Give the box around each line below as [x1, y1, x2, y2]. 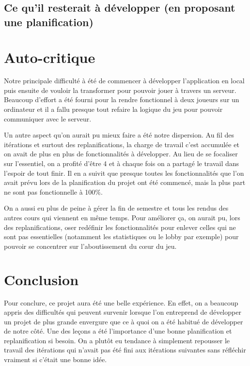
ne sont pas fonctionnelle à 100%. [4, 186, 103, 197]
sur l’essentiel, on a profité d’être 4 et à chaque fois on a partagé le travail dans [4, 158, 239, 168]
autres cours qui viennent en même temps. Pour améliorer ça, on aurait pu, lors [4, 213, 240, 223]
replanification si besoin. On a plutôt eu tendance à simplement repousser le [4, 335, 230, 345]
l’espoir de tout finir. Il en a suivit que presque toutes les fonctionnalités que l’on [4, 168, 244, 178]
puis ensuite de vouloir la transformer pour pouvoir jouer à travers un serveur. [4, 85, 236, 95]
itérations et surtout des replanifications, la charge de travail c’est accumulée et [4, 139, 239, 149]
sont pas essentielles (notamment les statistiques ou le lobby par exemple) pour [4, 231, 239, 242]
